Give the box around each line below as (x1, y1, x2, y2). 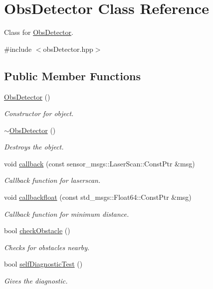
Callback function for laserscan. (4, 175, 101, 185)
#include (4, 43, 32, 54)
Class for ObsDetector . (4, 27, 73, 37)
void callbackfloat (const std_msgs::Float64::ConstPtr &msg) (4, 192, 192, 202)
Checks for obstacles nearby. (4, 242, 90, 252)
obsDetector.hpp (43, 43, 93, 54)
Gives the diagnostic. (4, 276, 68, 286)
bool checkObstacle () (4, 225, 70, 236)
